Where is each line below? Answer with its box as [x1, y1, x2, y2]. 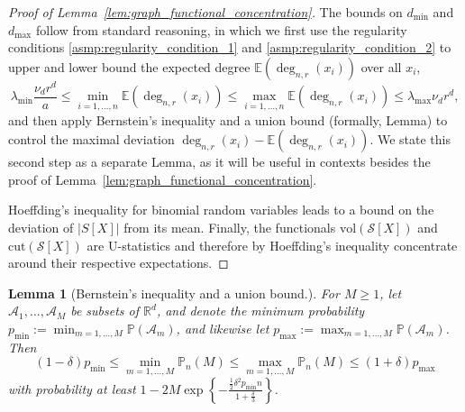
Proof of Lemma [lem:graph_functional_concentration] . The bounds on [8, 3, 403, 21]
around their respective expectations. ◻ [8, 253, 229, 272]
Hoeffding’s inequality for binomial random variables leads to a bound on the [8, 200, 434, 219]
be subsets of [70, 301, 140, 320]
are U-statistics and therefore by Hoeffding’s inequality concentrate [87, 235, 458, 254]
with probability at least [8, 379, 136, 398]
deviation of [8, 217, 74, 236]
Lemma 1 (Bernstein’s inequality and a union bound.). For [8, 283, 340, 302]
